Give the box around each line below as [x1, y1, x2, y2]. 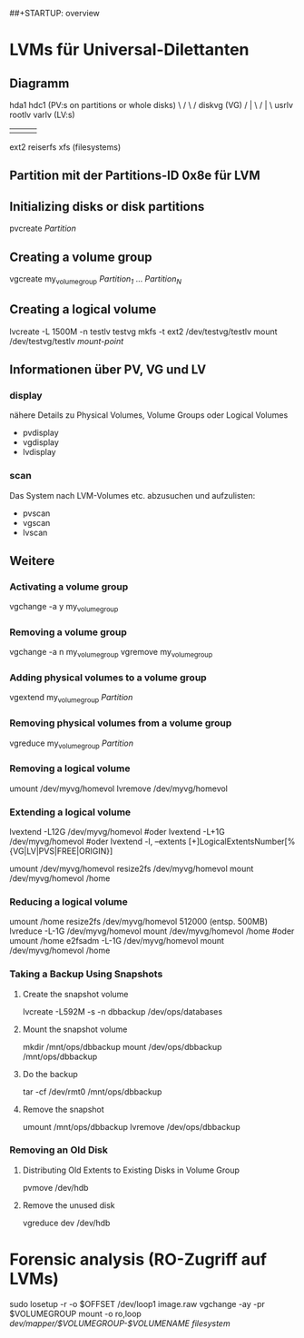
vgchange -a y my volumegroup [9, 601, 119, 614]
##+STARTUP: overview [9, 8, 100, 18]
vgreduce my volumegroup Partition [9, 738, 134, 750]
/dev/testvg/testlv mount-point [9, 335, 124, 346]
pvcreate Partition [9, 223, 77, 234]
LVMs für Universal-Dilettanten [9, 40, 250, 60]
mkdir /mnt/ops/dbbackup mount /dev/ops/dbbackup [22, 1041, 222, 1052]
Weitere [9, 553, 55, 569]
